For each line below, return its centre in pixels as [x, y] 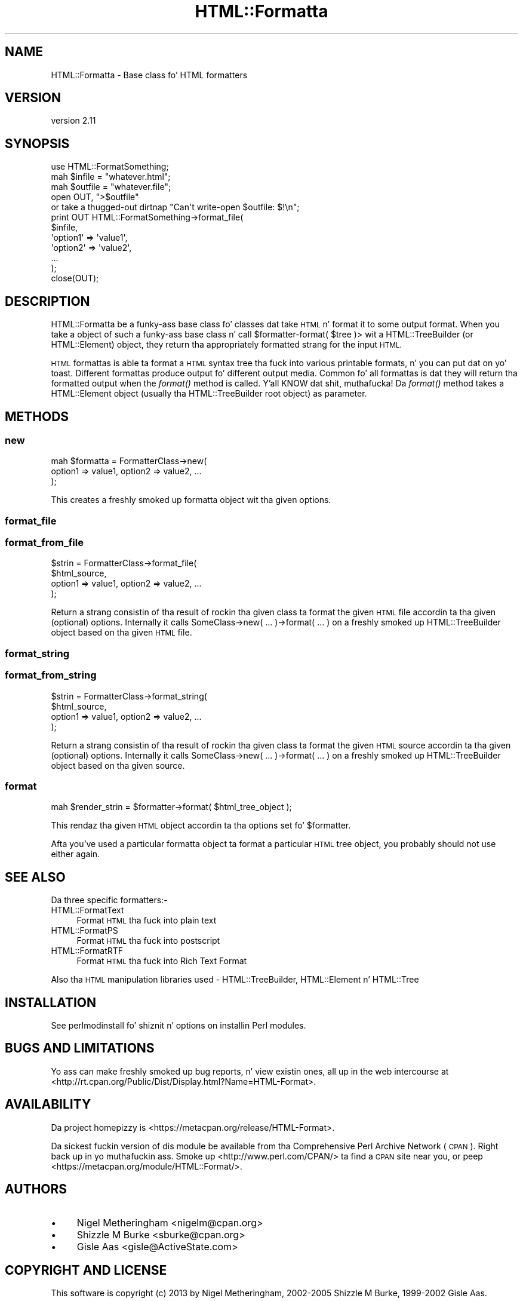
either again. [76, 854]
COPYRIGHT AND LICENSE [86, 1270]
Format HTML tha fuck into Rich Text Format [162, 961]
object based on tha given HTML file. [121, 633]
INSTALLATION [50, 1002]
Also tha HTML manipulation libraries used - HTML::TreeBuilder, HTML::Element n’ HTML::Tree [235, 980]
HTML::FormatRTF [87, 951]
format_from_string [51, 675]
